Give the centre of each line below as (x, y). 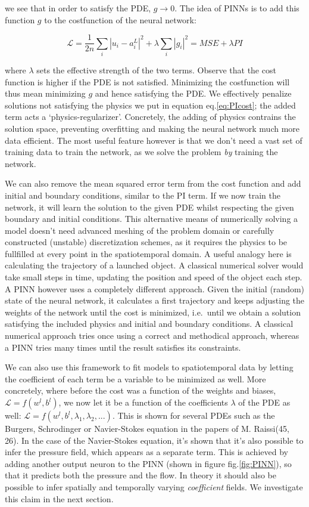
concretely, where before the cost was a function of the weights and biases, (141, 390)
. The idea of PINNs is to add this (237, 8)
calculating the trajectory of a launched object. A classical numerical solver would (154, 265)
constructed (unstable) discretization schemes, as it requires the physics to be (146, 242)
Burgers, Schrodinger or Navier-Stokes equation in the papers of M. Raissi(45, (147, 429)
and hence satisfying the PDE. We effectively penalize (193, 93)
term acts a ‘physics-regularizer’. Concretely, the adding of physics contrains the (150, 117)
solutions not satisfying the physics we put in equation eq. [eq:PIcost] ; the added (150, 105)
